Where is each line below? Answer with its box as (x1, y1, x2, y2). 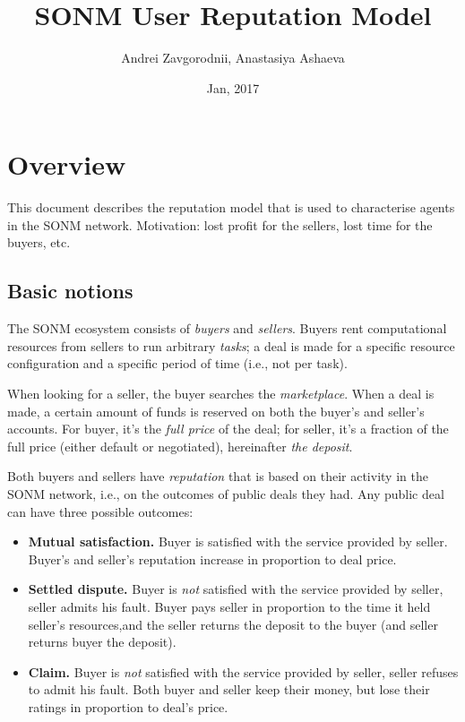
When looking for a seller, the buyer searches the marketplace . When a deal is (7, 384, 435, 403)
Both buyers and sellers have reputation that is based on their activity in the (7, 467, 428, 486)
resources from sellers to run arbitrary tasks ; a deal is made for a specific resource (7, 336, 455, 355)
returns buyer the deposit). (28, 632, 177, 651)
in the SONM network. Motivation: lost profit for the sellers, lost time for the (7, 215, 433, 234)
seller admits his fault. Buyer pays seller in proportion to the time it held (28, 597, 431, 615)
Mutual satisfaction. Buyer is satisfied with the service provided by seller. (28, 532, 448, 551)
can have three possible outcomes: (7, 502, 194, 520)
